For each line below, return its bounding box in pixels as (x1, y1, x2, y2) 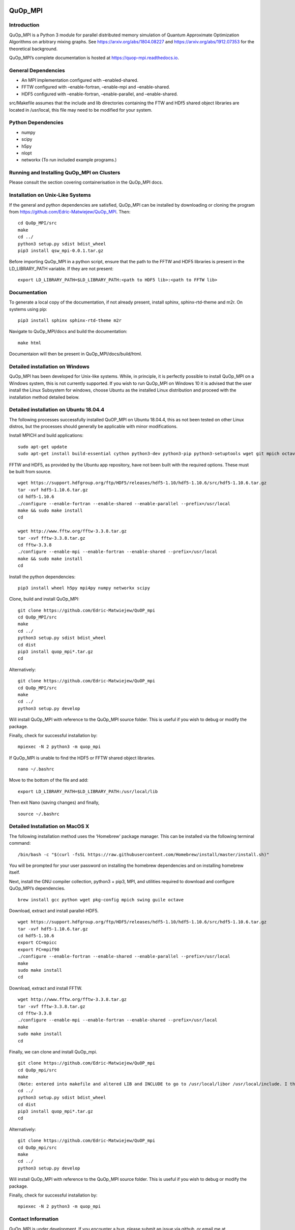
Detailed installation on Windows (9, 363, 90, 370)
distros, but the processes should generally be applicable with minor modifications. (9, 424, 178, 430)
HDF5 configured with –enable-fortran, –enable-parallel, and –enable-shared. (21, 91, 178, 97)
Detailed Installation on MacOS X (9, 823, 89, 830)
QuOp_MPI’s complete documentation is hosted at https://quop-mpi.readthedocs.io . (9, 55, 179, 61)
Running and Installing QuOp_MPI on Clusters (9, 169, 120, 176)
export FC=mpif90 (18, 947, 59, 952)
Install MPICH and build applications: (9, 432, 84, 438)
